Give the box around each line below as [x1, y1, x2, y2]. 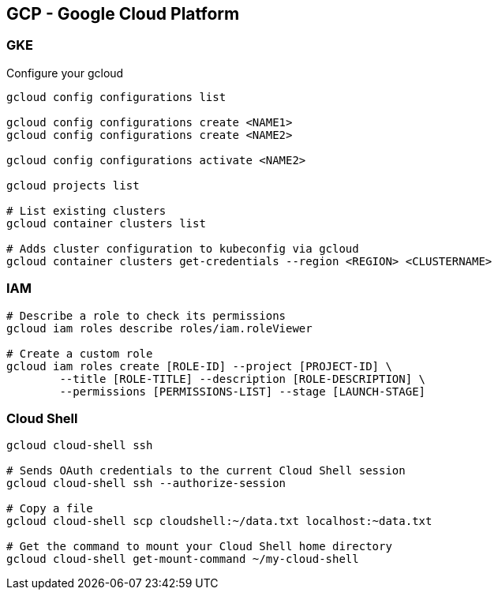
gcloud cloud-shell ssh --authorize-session [6, 477, 286, 490]
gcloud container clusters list [6, 216, 206, 230]
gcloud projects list [6, 178, 140, 192]
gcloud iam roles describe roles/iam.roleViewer [6, 321, 313, 335]
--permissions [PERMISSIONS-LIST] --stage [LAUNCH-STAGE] [59, 384, 426, 398]
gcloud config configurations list [6, 90, 227, 103]
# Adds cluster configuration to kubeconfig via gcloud [6, 242, 359, 255]
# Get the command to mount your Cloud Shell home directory [6, 540, 392, 553]
